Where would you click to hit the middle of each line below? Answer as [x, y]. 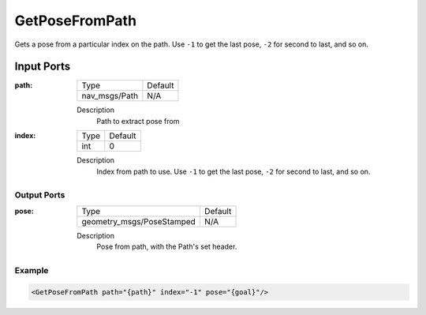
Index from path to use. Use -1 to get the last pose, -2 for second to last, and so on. [234, 171]
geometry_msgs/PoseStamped [139, 221]
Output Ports [40, 195]
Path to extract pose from [138, 121]
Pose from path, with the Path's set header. [167, 247]
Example [32, 270]
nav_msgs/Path [110, 96]
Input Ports [43, 67]
